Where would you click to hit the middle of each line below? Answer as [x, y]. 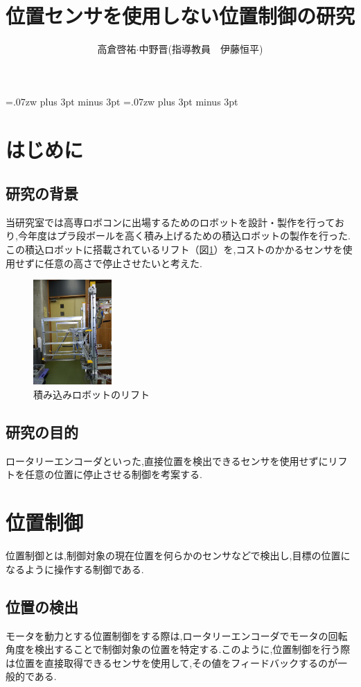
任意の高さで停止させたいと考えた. [123, 263]
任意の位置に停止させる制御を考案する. [113, 474]
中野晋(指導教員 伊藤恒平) [201, 49]
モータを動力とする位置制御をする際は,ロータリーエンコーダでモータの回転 [177, 635]
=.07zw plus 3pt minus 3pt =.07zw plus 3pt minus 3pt [122, 101]
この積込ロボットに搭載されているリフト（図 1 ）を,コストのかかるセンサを [174, 249]
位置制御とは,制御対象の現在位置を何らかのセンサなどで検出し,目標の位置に [178, 555]
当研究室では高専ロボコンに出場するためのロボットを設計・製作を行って [170, 222]
